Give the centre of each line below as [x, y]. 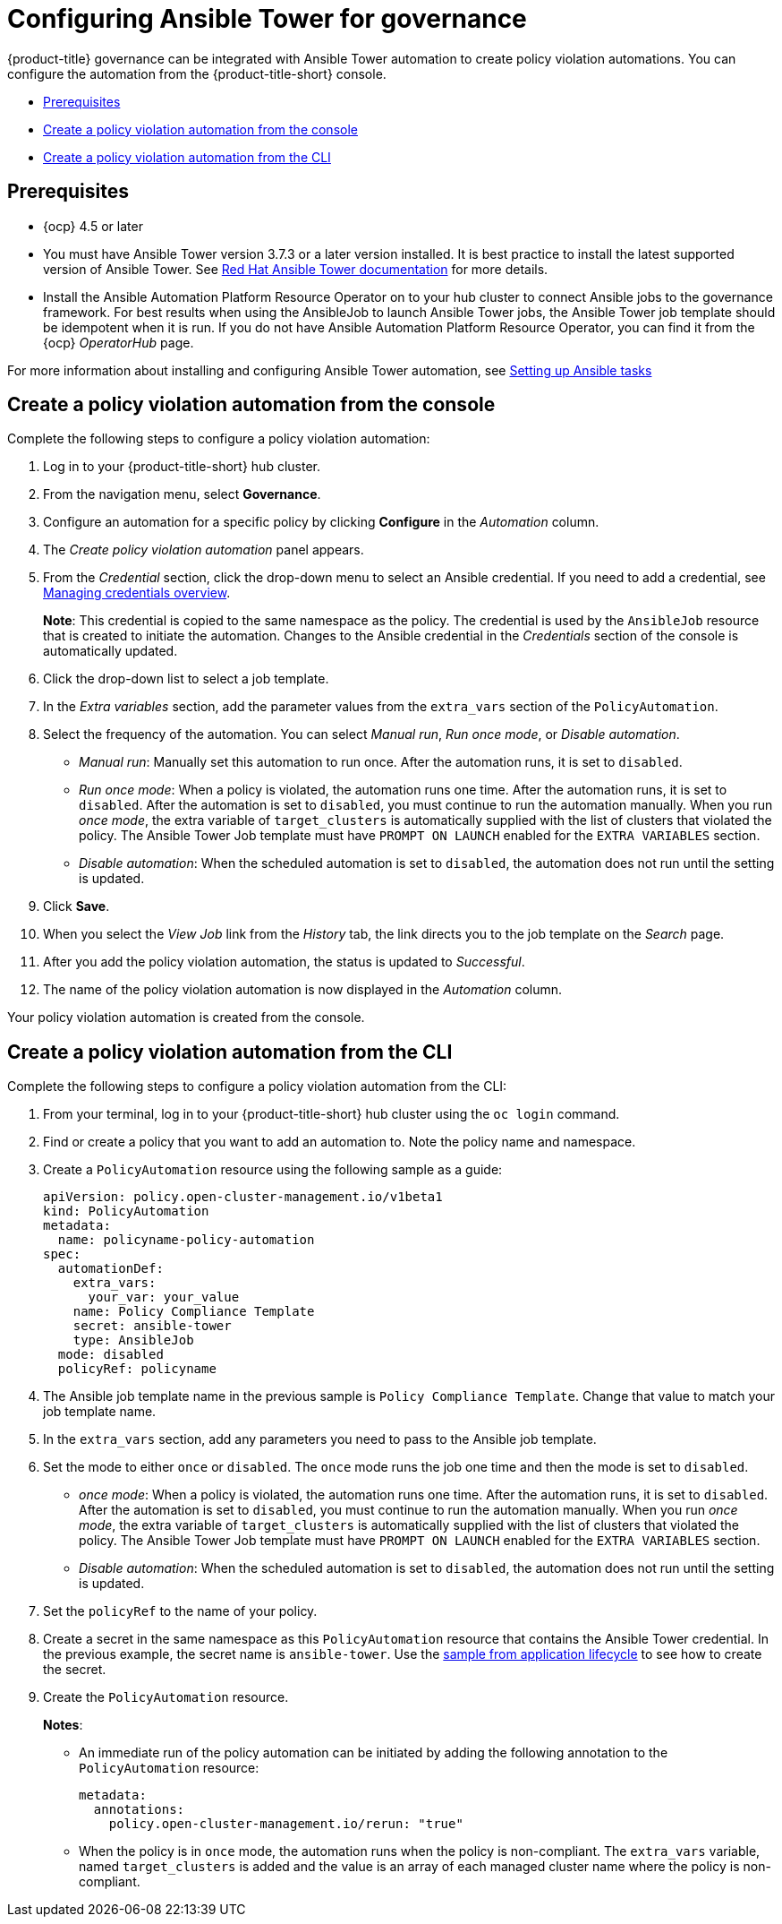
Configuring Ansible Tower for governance [267, 19]
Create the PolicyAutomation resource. [166, 1697]
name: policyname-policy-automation [186, 1240]
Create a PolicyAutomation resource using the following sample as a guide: [273, 1170]
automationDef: [110, 1269]
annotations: [139, 1810]
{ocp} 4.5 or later [93, 226]
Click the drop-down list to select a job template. [186, 679]
